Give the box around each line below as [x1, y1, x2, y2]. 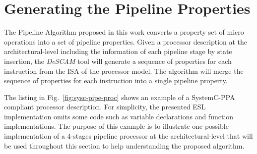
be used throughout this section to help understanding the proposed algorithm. [4, 140, 245, 151]
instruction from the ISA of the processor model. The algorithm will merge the [4, 65, 244, 76]
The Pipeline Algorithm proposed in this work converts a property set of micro [4, 27, 244, 37]
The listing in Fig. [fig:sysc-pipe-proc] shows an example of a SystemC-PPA [4, 92, 235, 102]
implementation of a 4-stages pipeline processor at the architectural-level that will [4, 131, 253, 141]
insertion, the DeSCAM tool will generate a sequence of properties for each [4, 55, 232, 66]
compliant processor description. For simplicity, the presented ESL [4, 102, 206, 112]
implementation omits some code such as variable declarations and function [4, 111, 234, 121]
